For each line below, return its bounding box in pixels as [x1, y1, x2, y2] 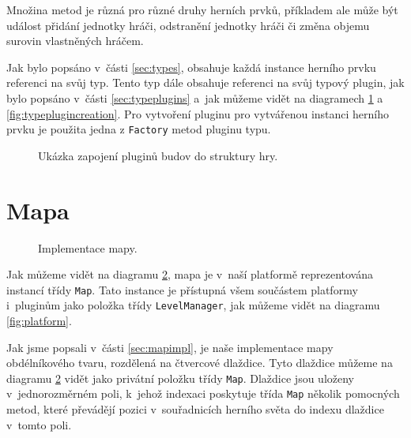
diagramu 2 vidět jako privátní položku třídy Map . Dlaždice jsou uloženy [6, 369, 354, 386]
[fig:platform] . [6, 313, 72, 329]
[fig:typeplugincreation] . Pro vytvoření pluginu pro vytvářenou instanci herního [6, 105, 390, 122]
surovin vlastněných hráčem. [6, 32, 144, 49]
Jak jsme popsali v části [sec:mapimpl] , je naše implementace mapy [6, 339, 334, 355]
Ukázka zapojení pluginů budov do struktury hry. [38, 147, 278, 163]
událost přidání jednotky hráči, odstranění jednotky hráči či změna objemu [6, 17, 370, 33]
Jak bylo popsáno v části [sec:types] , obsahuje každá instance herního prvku [6, 58, 376, 75]
